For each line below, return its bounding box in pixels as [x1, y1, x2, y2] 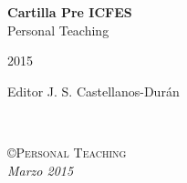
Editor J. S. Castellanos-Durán [7, 81, 180, 100]
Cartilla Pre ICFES [7, 3, 132, 21]
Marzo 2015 [7, 160, 74, 179]
